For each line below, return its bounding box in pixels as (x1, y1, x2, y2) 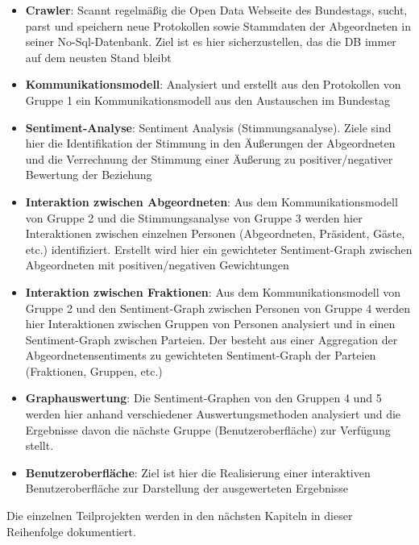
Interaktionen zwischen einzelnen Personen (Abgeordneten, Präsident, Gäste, (25, 225, 405, 242)
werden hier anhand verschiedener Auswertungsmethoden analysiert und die (25, 406, 401, 422)
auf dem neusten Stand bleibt (25, 48, 172, 65)
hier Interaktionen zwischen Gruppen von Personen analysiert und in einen (25, 315, 396, 332)
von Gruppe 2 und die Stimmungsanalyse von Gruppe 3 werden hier (25, 209, 363, 226)
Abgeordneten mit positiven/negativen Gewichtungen (25, 256, 289, 273)
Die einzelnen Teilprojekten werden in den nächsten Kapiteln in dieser (6, 507, 353, 524)
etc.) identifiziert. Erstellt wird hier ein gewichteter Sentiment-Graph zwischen (25, 240, 413, 257)
